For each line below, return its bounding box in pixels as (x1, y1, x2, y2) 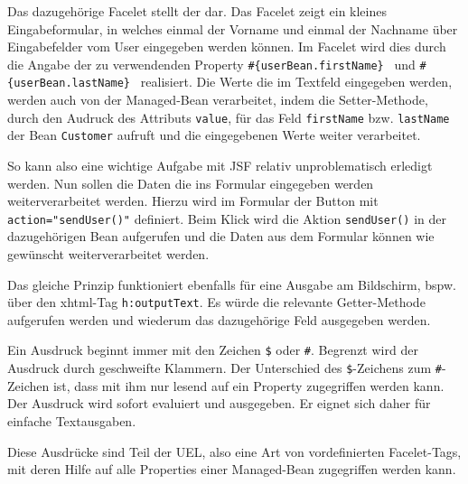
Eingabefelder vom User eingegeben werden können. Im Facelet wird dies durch (7, 37, 446, 56)
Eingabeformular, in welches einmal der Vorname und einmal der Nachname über (7, 19, 458, 38)
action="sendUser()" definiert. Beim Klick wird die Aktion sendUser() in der (7, 209, 447, 228)
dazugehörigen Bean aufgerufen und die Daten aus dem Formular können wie (7, 227, 435, 246)
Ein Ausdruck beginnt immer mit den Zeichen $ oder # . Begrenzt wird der (7, 340, 418, 359)
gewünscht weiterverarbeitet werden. (7, 245, 210, 264)
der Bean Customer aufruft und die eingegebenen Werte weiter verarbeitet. (7, 126, 421, 144)
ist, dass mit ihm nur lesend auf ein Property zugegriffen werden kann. (52, 376, 445, 395)
